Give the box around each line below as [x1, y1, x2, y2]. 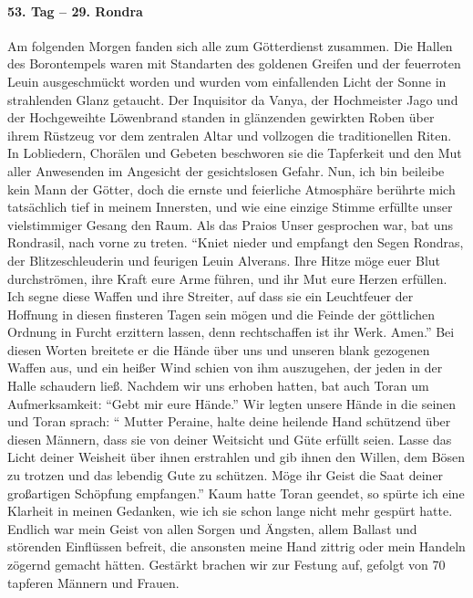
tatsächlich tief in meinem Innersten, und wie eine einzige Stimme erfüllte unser [7, 197, 453, 216]
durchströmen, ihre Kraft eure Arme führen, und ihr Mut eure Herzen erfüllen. [7, 268, 447, 288]
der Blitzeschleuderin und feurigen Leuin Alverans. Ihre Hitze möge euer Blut [7, 250, 441, 269]
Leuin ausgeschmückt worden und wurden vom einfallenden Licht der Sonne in [7, 71, 447, 90]
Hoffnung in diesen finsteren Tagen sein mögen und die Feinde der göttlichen [7, 304, 436, 323]
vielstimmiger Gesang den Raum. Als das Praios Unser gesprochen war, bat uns [7, 215, 453, 234]
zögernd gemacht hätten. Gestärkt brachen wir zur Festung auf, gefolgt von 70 [7, 555, 446, 574]
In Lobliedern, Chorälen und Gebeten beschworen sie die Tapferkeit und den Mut [7, 143, 462, 163]
